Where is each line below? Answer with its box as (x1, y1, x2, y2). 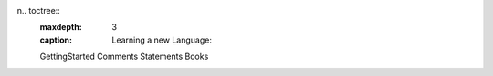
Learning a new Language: (111, 34, 212, 45)
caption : (39, 34, 73, 45)
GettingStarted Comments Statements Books (39, 51, 209, 62)
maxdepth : (39, 22, 82, 33)
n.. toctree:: (16, 5, 61, 15)
